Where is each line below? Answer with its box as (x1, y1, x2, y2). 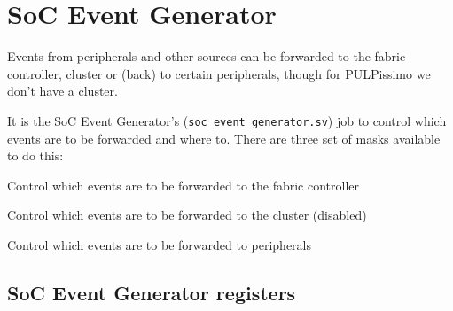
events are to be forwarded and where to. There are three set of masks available (7, 128, 441, 147)
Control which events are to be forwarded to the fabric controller (7, 175, 360, 194)
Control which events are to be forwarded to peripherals (7, 235, 311, 253)
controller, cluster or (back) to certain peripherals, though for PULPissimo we (7, 64, 431, 82)
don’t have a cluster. (7, 82, 118, 100)
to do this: (7, 146, 64, 165)
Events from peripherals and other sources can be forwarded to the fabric (7, 47, 406, 66)
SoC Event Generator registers (7, 278, 296, 306)
